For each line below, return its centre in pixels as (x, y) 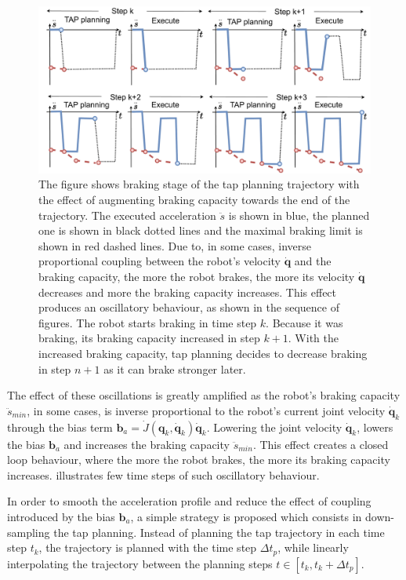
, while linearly (313, 547)
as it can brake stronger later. (175, 368)
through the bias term (60, 427)
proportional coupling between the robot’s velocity (160, 261)
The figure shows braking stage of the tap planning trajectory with (199, 184)
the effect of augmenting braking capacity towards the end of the (194, 200)
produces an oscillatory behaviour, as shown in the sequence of (189, 307)
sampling (29, 532)
